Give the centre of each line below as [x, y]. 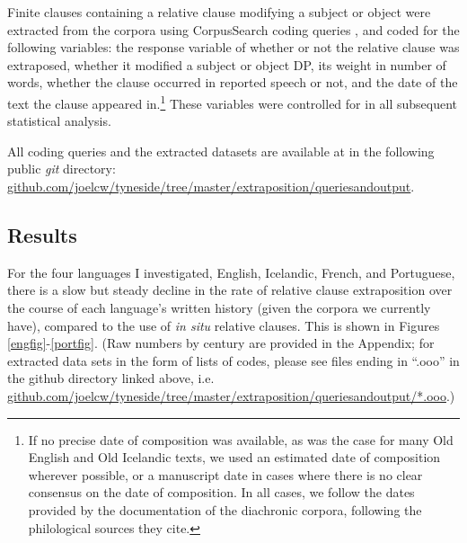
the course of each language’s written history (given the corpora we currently [219, 307]
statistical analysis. [59, 121]
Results [42, 234]
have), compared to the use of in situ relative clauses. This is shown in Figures [224, 325]
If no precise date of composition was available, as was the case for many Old [241, 439]
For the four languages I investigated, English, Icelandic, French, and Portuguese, [231, 272]
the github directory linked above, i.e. [111, 378]
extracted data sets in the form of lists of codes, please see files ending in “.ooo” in [233, 360]
